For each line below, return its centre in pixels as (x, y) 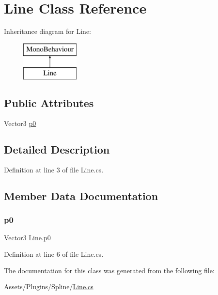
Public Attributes (49, 103)
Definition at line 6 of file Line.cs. (54, 254)
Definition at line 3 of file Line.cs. (54, 169)
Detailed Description (57, 149)
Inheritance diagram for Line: (47, 31)
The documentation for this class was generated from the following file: (109, 270)
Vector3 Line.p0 (27, 238)
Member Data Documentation (81, 195)
